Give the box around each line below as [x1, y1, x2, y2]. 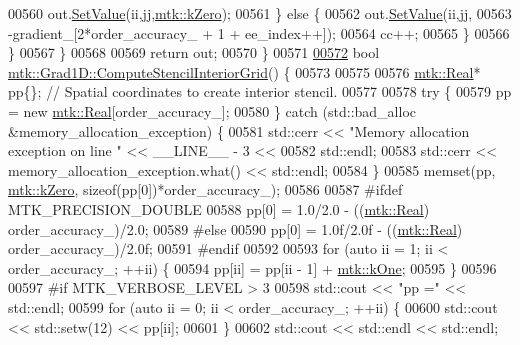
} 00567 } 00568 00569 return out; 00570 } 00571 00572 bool [8, 42, 380, 63]
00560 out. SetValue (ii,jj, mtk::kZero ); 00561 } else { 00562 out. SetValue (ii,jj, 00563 [8, 3, 512, 23]
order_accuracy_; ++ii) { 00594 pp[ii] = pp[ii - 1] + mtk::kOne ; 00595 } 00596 [8, 257, 497, 278]
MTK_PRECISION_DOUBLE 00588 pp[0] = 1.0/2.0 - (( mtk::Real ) [8, 198, 430, 219]
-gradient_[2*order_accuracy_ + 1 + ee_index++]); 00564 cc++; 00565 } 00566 [8, 22, 510, 43]
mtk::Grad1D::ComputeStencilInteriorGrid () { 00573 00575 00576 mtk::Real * [8, 61, 481, 82]
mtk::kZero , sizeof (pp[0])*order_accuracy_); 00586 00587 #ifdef [8, 179, 403, 200]
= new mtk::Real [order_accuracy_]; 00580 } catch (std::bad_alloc [8, 100, 416, 121]
